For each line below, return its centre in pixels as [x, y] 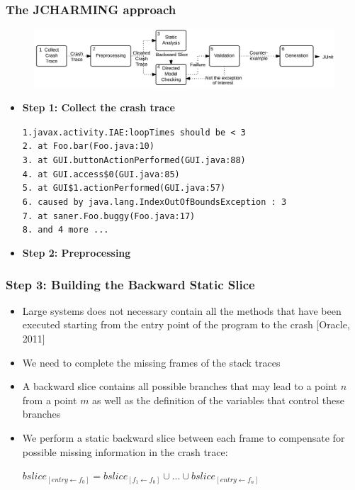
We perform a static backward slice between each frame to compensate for [184, 438]
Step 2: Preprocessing [77, 253]
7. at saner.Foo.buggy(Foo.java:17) [109, 216]
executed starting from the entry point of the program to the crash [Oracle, [186, 324]
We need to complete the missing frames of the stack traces [151, 362]
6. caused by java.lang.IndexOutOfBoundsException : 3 [154, 202]
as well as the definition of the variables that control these [218, 400]
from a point [50, 400]
